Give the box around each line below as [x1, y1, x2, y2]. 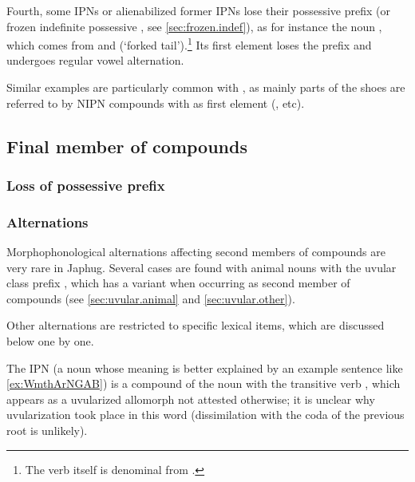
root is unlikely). [6, 422, 88, 438]
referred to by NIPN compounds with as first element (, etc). [6, 94, 305, 111]
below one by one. [6, 333, 94, 350]
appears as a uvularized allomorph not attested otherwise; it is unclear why [6, 390, 375, 407]
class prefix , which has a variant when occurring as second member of [6, 275, 350, 291]
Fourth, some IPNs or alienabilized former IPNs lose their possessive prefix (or [6, 2, 390, 18]
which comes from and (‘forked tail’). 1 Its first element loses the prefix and [6, 34, 372, 53]
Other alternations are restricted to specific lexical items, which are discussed [6, 317, 385, 334]
